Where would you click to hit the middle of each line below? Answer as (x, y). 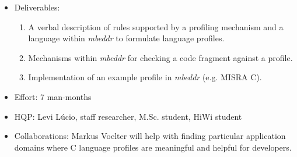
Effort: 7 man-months (53, 96)
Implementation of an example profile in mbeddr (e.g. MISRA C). (145, 77)
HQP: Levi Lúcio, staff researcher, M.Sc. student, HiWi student (128, 116)
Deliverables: (37, 7)
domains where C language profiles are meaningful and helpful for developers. (153, 147)
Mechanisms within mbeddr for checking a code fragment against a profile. (160, 57)
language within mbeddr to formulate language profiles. (126, 38)
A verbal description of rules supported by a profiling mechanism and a (156, 26)
